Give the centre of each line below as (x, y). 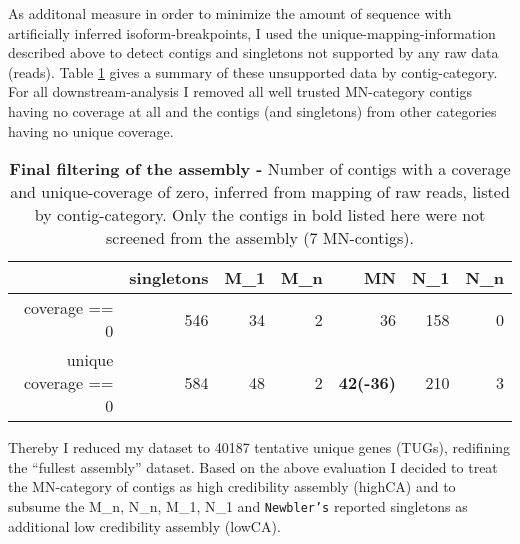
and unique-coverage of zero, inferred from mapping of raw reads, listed (260, 192)
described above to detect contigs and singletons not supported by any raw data (253, 52)
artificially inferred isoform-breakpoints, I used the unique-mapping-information (252, 32)
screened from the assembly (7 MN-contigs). (260, 238)
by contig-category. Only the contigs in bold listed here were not (260, 215)
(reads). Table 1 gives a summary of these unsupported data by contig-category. (253, 71)
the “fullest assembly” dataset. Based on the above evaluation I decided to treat (253, 466)
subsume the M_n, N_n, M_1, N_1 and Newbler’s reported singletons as (238, 505)
